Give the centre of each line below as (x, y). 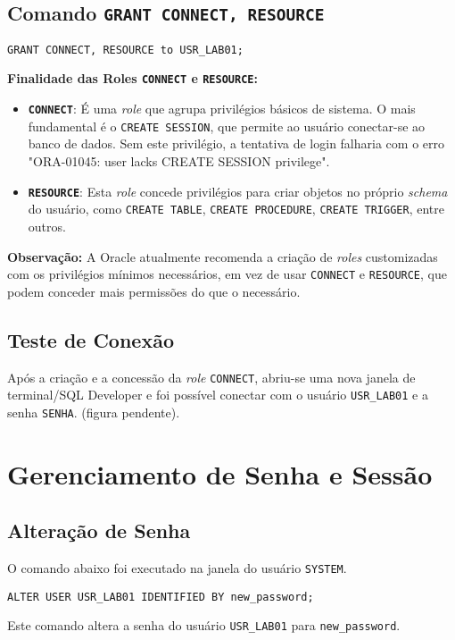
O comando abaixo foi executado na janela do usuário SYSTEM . (177, 568)
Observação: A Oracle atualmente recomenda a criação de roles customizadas (223, 256)
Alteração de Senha (99, 531)
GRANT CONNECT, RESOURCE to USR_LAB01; (125, 50)
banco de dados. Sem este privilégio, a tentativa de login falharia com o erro (236, 143)
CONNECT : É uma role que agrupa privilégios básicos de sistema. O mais (222, 109)
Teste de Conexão (91, 339)
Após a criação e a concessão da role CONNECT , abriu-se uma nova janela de (211, 377)
